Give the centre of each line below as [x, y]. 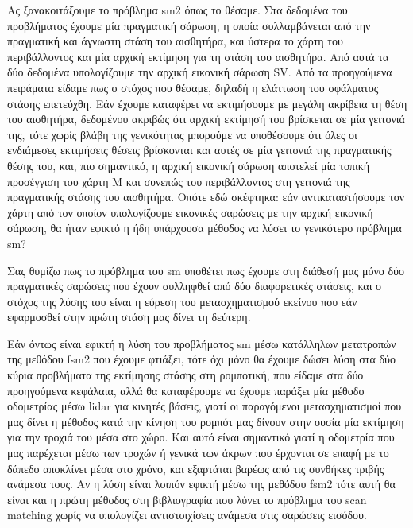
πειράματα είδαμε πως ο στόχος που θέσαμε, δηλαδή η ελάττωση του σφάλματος [193, 87]
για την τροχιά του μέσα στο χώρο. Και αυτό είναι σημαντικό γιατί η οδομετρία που [201, 437]
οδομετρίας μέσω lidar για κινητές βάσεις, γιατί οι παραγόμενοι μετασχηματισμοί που [205, 406]
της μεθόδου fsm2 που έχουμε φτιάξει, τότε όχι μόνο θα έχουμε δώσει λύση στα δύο [201, 359]
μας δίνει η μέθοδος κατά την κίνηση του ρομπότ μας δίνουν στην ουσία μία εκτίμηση [206, 421]
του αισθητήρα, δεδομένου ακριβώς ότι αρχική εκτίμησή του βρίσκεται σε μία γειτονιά [206, 119]
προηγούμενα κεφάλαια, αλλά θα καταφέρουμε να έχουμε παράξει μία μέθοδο [186, 390]
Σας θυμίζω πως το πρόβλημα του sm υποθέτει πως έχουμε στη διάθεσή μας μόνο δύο [206, 270]
